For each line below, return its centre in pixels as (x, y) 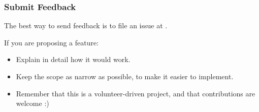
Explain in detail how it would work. (73, 59)
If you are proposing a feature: (52, 42)
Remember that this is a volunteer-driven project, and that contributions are (136, 93)
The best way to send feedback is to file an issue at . (86, 25)
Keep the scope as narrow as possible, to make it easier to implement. (125, 76)
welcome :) (33, 103)
